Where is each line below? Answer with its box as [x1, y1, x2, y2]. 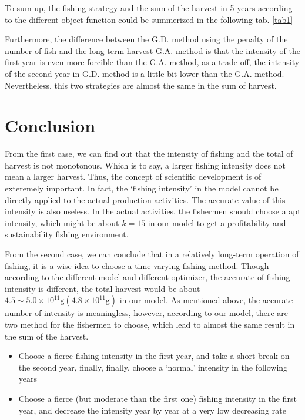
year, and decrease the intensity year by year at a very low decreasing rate [18, 404, 286, 416]
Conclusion [5, 113, 96, 137]
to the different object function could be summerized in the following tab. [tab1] [5, 13, 293, 25]
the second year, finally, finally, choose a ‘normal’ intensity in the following [18, 361, 288, 373]
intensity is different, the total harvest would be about [5, 282, 200, 294]
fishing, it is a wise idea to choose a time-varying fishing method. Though [5, 259, 269, 271]
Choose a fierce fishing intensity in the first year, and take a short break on [18, 350, 290, 362]
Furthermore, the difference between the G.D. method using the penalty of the [5, 33, 288, 45]
